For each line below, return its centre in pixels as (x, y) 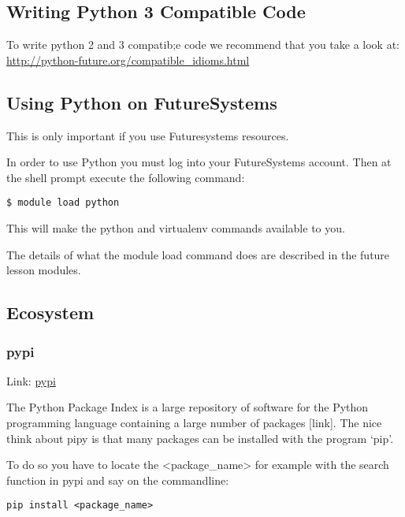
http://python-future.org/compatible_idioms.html (128, 60)
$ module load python (63, 203)
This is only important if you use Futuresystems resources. (148, 135)
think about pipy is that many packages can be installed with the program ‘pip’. (200, 438)
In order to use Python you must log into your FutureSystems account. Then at (199, 162)
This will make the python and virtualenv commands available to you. (176, 228)
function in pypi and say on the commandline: (118, 480)
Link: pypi (31, 380)
